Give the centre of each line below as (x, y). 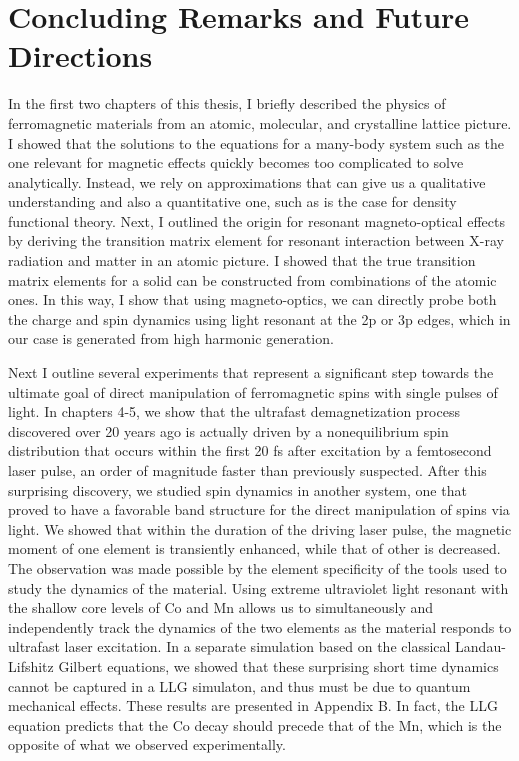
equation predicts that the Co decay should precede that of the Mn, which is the (255, 724)
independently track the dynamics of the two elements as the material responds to (260, 626)
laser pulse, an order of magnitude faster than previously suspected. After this (247, 470)
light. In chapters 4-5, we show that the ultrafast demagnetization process (234, 411)
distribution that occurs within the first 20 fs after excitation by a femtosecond (250, 450)
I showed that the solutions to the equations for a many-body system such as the (256, 142)
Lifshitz (31, 665)
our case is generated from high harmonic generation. (171, 338)
